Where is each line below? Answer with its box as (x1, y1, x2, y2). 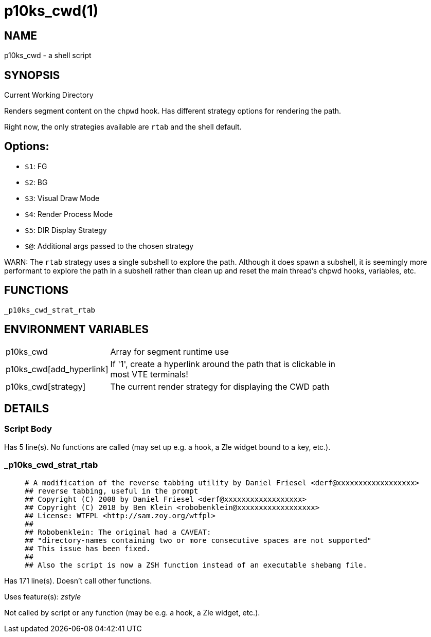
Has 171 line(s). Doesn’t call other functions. (4, 576, 152, 585)
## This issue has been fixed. (25, 544, 151, 553)
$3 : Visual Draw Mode (25, 193, 100, 203)
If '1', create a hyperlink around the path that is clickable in (110, 358, 336, 369)
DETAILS (4, 402, 49, 415)
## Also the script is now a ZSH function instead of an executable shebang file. (25, 560, 367, 569)
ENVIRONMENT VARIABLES (4, 323, 149, 336)
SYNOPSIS (4, 68, 60, 82)
